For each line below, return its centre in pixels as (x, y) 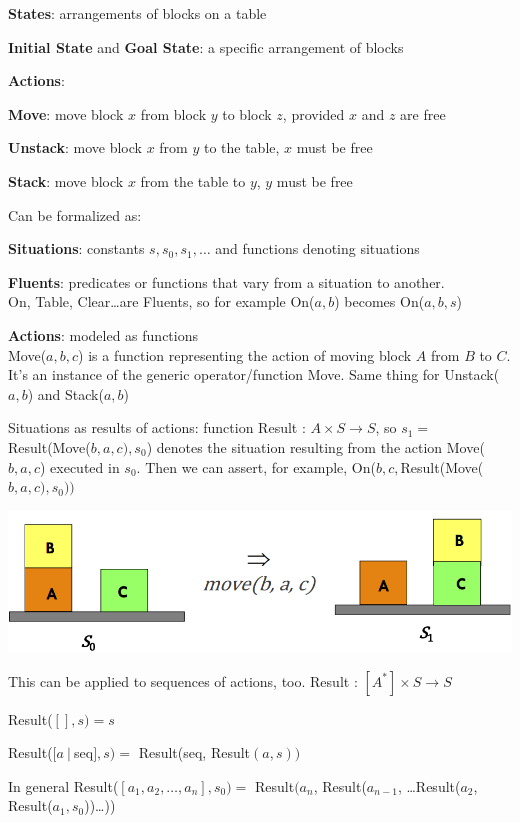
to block (247, 113)
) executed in (79, 466)
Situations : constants (76, 248)
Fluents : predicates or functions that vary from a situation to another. (226, 281)
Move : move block (66, 113)
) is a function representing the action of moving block (245, 354)
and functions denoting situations (317, 248)
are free (423, 113)
